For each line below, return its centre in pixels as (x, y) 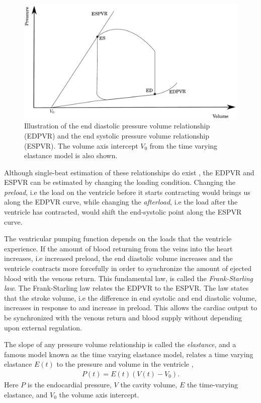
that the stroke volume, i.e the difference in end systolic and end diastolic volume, (130, 297)
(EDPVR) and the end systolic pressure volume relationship (117, 135)
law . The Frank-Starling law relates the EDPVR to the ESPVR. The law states (126, 288)
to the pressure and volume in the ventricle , (125, 364)
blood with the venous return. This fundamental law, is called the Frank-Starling (128, 278)
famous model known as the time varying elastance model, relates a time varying (129, 354)
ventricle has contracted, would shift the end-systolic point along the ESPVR (123, 212)
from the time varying (184, 145)
